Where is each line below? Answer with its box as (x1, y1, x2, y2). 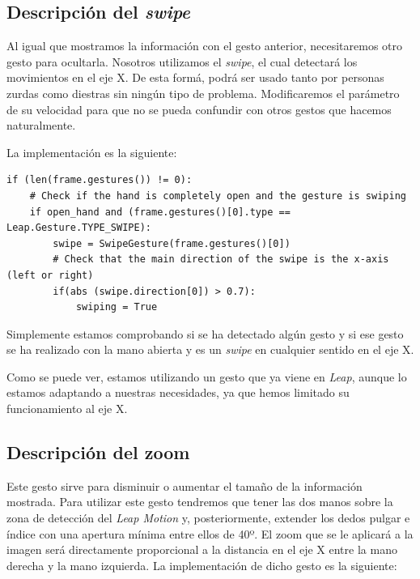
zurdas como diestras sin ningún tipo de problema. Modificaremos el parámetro (6, 84, 400, 101)
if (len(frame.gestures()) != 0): (6, 174, 193, 186)
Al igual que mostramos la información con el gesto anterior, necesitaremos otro (6, 37, 403, 54)
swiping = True (75, 301, 158, 313)
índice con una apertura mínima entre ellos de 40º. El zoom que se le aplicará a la (6, 525, 414, 542)
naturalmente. (6, 117, 76, 134)
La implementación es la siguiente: (6, 143, 177, 160)
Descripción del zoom (6, 440, 190, 465)
